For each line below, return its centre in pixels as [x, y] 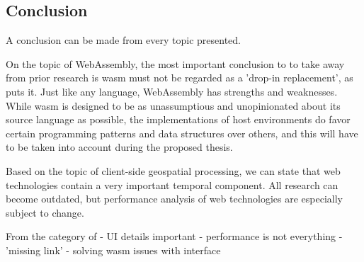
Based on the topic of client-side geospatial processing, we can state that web [173, 170]
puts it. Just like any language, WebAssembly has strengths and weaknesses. [172, 91]
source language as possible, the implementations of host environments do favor [178, 119]
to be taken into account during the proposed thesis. [119, 147]
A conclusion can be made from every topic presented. [123, 40]
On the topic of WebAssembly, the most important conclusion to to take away [175, 63]
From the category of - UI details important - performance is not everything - [174, 236]
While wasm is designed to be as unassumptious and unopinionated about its [173, 105]
